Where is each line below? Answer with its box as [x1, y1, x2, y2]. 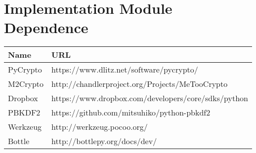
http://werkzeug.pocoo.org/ [51, 121, 148, 133]
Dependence [4, 17, 88, 38]
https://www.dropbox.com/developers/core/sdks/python [51, 92, 248, 104]
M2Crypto [8, 78, 44, 90]
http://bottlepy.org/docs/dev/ [51, 135, 157, 147]
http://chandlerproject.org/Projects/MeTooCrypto [51, 78, 228, 90]
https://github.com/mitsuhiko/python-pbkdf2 [51, 107, 211, 118]
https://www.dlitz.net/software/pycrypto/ [51, 64, 198, 76]
